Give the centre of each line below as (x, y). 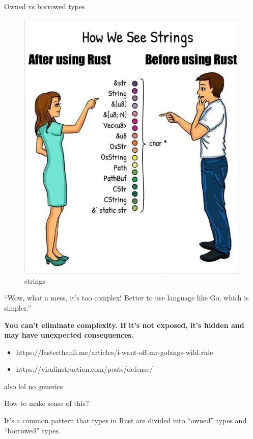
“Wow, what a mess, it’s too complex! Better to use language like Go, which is (126, 298)
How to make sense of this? (47, 403)
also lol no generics (34, 386)
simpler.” (18, 307)
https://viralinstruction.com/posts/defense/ (85, 369)
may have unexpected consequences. (69, 335)
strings (35, 280)
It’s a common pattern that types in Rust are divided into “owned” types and (125, 420)
